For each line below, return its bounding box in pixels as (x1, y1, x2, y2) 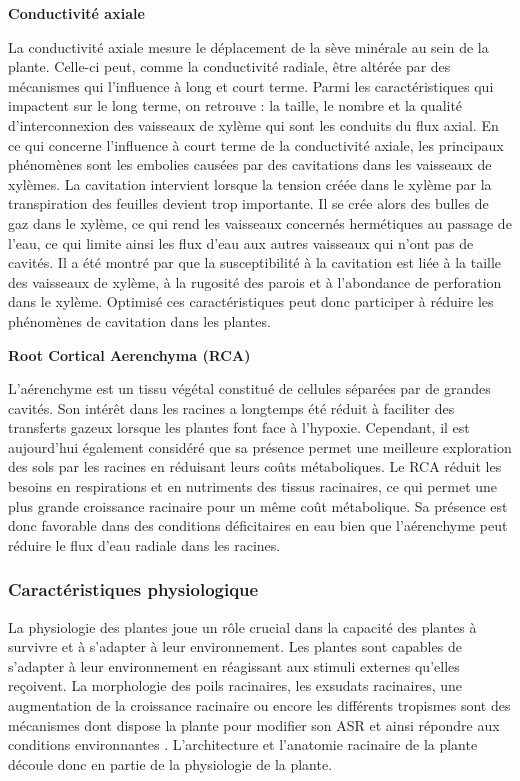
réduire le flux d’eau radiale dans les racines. (8, 534, 281, 555)
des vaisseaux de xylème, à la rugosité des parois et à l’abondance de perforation (8, 271, 502, 292)
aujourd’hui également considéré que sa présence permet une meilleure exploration (8, 436, 512, 457)
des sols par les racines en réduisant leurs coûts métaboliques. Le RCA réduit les (8, 456, 502, 477)
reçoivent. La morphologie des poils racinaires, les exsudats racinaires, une (8, 675, 463, 696)
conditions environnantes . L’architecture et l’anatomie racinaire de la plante (8, 734, 478, 755)
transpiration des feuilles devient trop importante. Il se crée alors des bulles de (8, 193, 489, 214)
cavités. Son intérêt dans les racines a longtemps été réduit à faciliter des (8, 397, 455, 418)
